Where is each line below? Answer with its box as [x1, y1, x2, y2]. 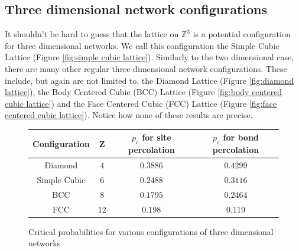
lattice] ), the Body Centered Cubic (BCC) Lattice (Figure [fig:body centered [5, 86, 282, 98]
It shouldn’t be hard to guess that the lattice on [5, 28, 179, 40]
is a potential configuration [193, 28, 291, 40]
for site [142, 131, 171, 144]
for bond [223, 131, 259, 144]
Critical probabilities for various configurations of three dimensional [28, 225, 274, 237]
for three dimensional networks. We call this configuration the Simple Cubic [5, 39, 279, 51]
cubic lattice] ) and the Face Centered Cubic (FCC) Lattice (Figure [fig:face [5, 97, 277, 109]
